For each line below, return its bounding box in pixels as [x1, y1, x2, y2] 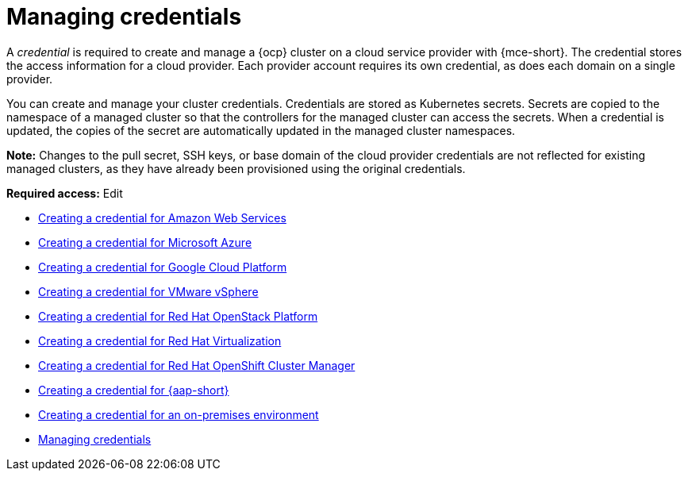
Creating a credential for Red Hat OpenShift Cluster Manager [38, 358, 356, 372]
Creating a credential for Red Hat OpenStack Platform [38, 309, 318, 323]
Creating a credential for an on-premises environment [38, 407, 319, 421]
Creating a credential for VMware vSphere [38, 284, 259, 298]
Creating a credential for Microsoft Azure [38, 235, 252, 249]
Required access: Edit [6, 186, 123, 200]
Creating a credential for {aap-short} [38, 383, 229, 397]
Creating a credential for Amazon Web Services [38, 210, 286, 225]
